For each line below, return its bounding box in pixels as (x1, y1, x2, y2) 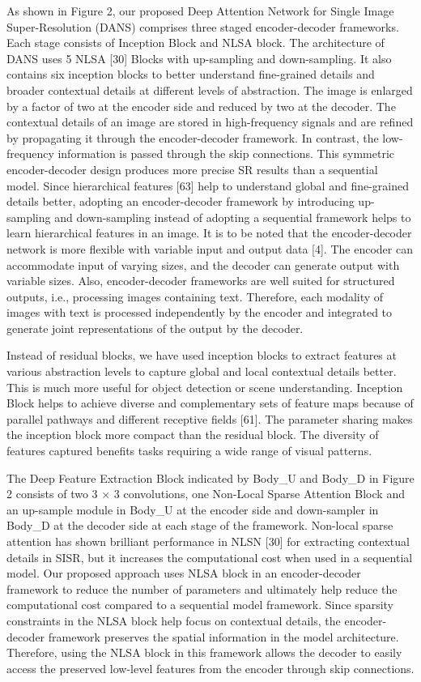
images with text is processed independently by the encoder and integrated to (6, 304, 393, 321)
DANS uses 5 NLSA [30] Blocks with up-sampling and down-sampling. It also (6, 49, 392, 66)
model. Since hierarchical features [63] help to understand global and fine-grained (6, 177, 410, 194)
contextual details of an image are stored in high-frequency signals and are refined (6, 113, 414, 130)
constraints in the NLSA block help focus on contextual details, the (6, 612, 341, 629)
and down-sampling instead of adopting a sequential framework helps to (54, 208, 411, 225)
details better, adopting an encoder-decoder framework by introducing (6, 193, 355, 210)
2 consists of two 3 (6, 485, 98, 502)
